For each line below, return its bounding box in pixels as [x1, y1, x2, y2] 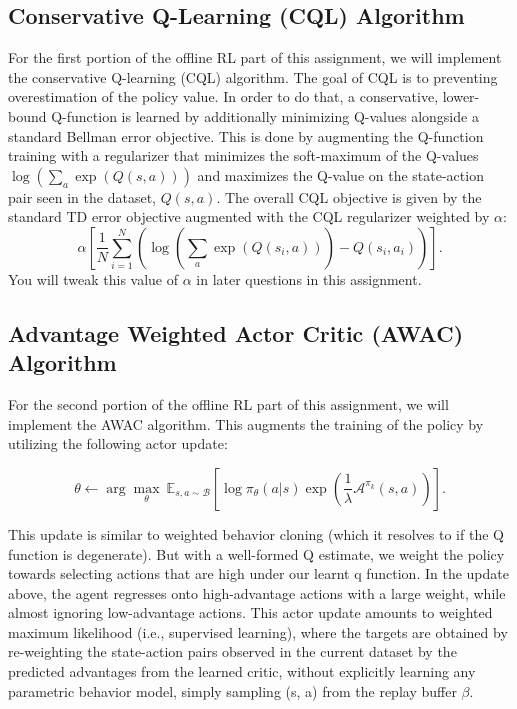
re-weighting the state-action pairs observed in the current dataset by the [8, 641, 457, 662]
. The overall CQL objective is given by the [216, 186, 482, 207]
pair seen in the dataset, [8, 186, 156, 207]
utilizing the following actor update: [8, 433, 228, 454]
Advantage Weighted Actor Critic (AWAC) [8, 317, 464, 348]
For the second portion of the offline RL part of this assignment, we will [8, 394, 449, 415]
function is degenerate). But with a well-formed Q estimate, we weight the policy [8, 543, 505, 564]
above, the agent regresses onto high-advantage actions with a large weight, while [8, 582, 506, 603]
